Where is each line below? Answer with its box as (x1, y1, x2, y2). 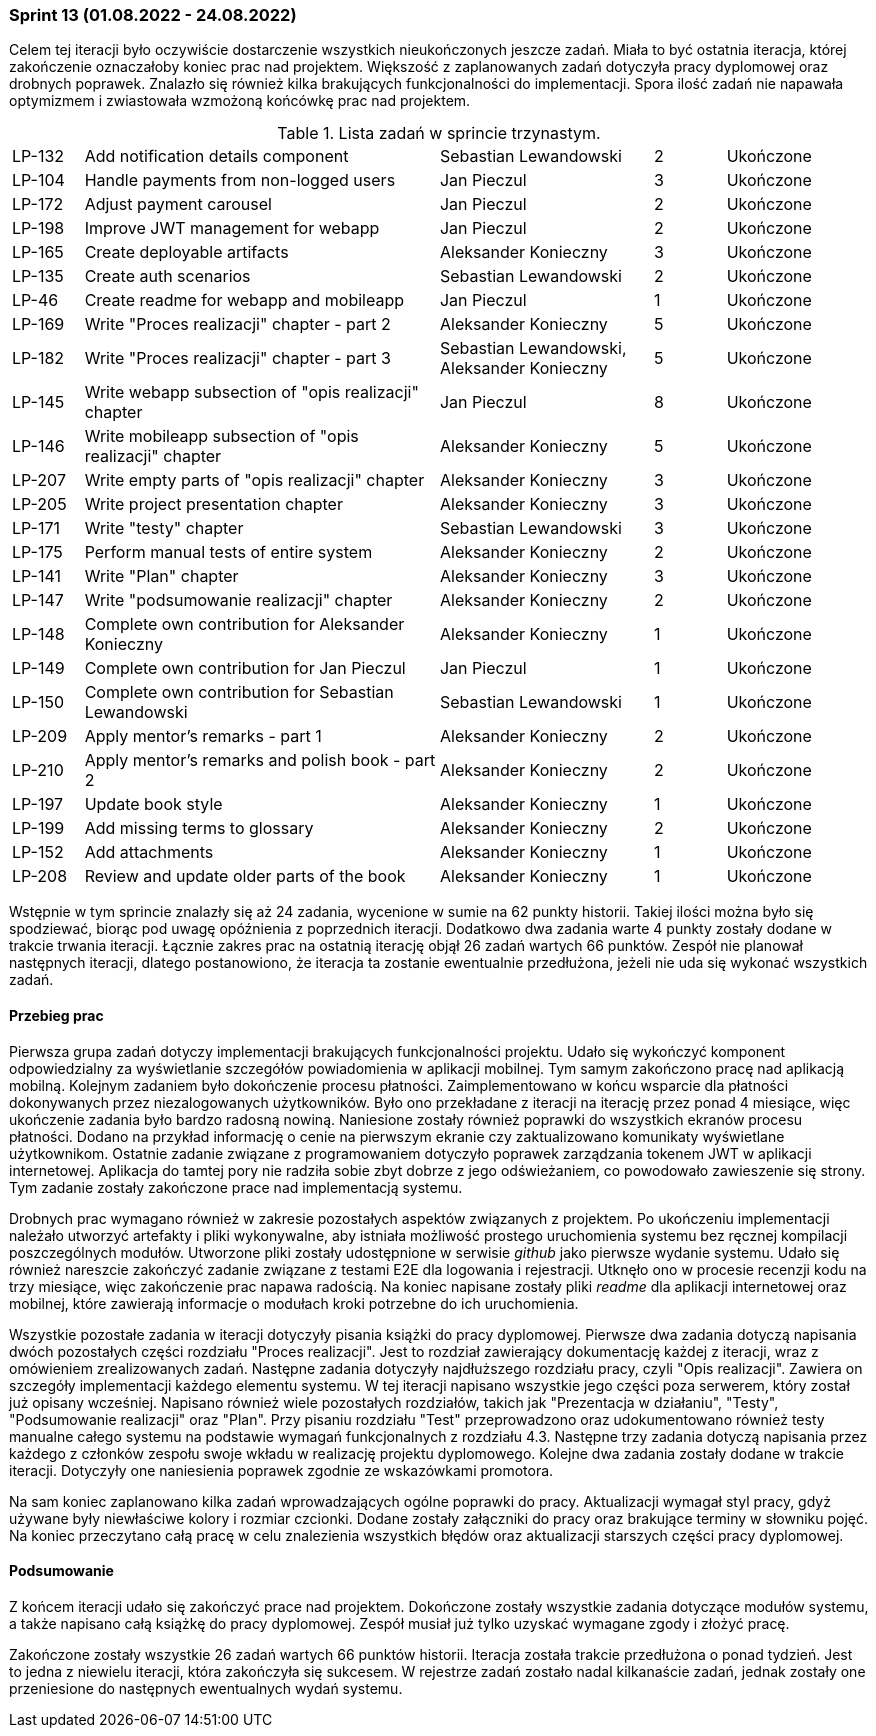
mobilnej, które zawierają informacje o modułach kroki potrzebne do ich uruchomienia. (9, 1294, 579, 1312)
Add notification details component (84, 146, 349, 167)
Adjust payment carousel (84, 194, 272, 215)
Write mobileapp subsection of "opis (84, 426, 359, 447)
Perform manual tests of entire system (84, 542, 373, 563)
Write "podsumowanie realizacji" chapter (84, 590, 393, 611)
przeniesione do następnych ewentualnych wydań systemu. (9, 1679, 403, 1697)
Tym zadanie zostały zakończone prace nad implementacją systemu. (9, 1178, 463, 1196)
